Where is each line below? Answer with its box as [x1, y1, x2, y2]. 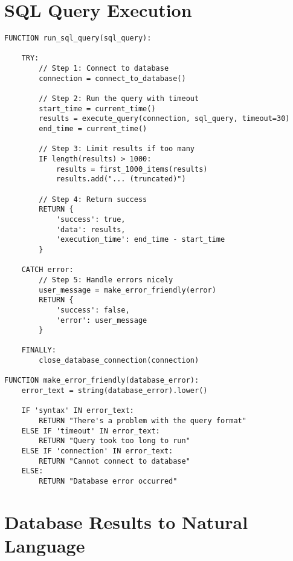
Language [4, 533, 85, 558]
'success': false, [56, 305, 130, 314]
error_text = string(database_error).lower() [21, 386, 208, 395]
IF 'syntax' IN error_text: [21, 406, 134, 415]
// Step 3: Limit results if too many [39, 144, 195, 154]
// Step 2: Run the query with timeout [39, 94, 199, 103]
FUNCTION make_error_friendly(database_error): [4, 376, 199, 385]
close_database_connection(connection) [39, 356, 199, 365]
